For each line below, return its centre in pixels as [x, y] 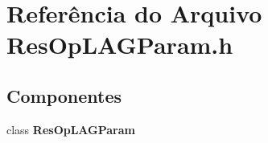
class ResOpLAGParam [71, 129]
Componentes [64, 95]
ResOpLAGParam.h [120, 45]
